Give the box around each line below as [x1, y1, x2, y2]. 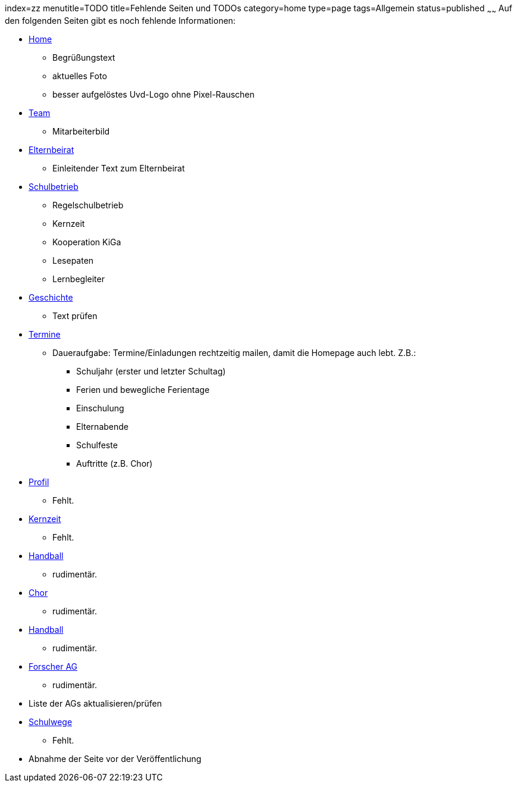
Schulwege [29, 716, 73, 727]
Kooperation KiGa [52, 236, 121, 247]
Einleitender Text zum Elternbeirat [52, 163, 185, 173]
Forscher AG [29, 661, 78, 672]
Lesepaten [52, 255, 94, 266]
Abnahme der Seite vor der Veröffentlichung [29, 753, 202, 764]
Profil [29, 476, 49, 487]
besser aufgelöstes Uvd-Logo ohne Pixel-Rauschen [52, 89, 255, 99]
